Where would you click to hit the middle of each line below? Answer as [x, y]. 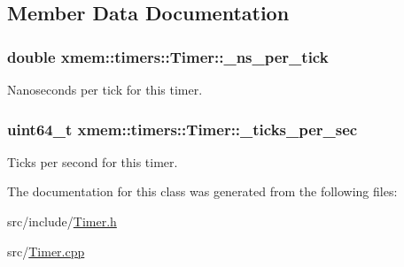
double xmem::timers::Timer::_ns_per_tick [168, 56]
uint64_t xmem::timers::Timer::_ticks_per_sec [183, 129]
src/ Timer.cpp [46, 251]
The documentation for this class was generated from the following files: [202, 191]
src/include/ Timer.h [62, 221]
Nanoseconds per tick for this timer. [105, 89]
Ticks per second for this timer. [93, 161]
